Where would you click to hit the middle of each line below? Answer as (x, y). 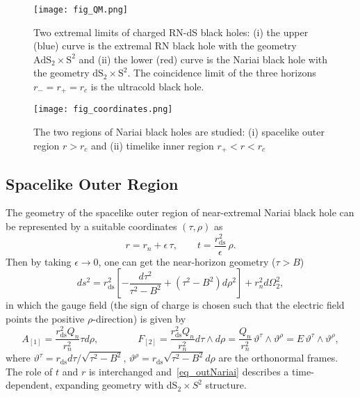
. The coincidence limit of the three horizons (222, 73)
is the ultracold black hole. (147, 87)
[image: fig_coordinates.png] (103, 110)
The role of (29, 371)
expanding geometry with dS (116, 385)
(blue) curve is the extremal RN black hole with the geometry (165, 46)
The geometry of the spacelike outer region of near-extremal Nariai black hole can (180, 212)
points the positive (45, 319)
